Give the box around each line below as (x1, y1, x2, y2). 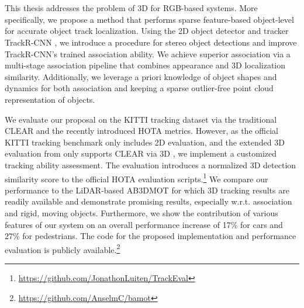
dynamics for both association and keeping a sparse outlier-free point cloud (5, 82, 274, 94)
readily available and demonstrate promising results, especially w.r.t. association (5, 195, 292, 207)
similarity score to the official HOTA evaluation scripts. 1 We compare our (5, 171, 268, 185)
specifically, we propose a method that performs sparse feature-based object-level (5, 13, 294, 25)
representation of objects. (5, 93, 95, 105)
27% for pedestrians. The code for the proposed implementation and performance (5, 230, 296, 242)
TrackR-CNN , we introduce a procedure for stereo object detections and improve (5, 36, 297, 48)
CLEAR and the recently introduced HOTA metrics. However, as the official (5, 124, 278, 137)
